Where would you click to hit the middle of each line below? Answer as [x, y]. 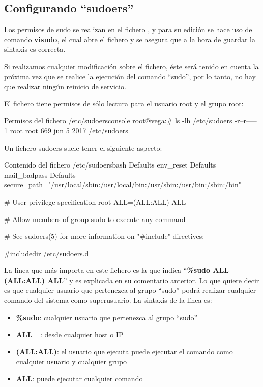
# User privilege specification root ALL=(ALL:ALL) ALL [95, 201]
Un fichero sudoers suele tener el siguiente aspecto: [83, 147]
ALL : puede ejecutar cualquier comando [79, 379]
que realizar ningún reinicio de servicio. [65, 86]
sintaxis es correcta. [35, 49]
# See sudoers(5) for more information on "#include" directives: [104, 236]
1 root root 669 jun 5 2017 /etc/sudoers [66, 130]
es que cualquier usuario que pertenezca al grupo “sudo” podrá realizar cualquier [130, 290]
